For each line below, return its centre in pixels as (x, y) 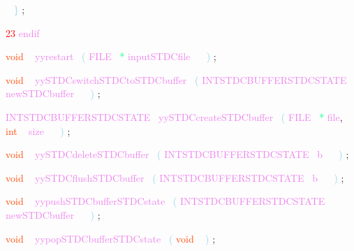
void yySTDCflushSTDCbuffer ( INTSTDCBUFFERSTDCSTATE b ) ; (175, 177)
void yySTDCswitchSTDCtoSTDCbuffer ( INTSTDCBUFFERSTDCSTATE (176, 79)
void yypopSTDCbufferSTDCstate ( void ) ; (111, 238)
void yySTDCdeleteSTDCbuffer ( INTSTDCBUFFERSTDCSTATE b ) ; (177, 154)
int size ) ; (38, 130)
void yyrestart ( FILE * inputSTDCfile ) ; (111, 56)
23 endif (23, 33)
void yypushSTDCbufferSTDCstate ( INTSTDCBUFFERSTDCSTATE (165, 201)
